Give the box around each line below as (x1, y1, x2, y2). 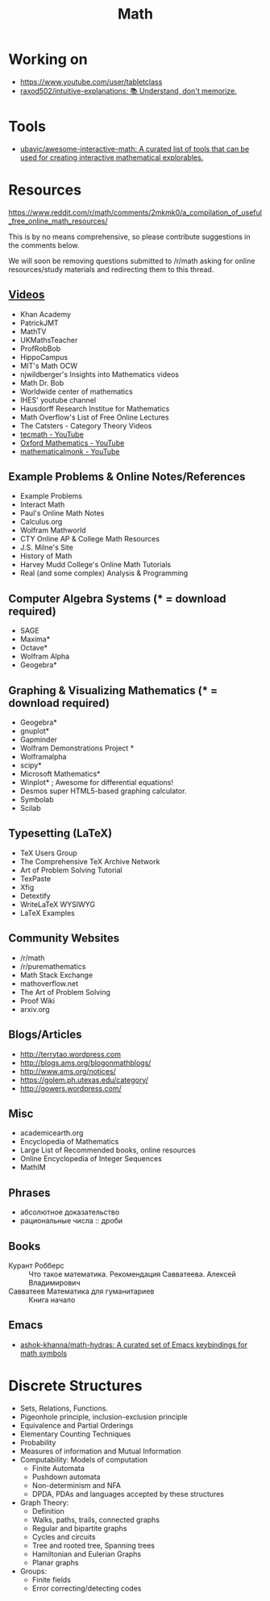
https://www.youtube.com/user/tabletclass (19, 77, 163, 86)
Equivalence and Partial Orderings (19, 1420, 134, 1430)
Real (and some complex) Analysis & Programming (19, 568, 189, 578)
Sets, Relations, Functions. (19, 1403, 109, 1413)
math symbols (19, 1348, 67, 1358)
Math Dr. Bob (19, 378, 64, 387)
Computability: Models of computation (19, 1454, 148, 1465)
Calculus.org (19, 517, 63, 527)
